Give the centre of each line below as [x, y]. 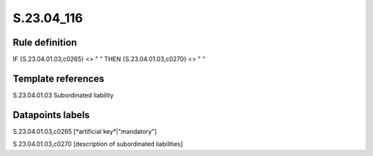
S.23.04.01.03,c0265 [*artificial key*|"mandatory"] [85, 131]
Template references [59, 78]
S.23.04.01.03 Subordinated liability [63, 95]
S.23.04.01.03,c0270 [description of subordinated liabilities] [98, 144]
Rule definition [45, 42]
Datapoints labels [51, 115]
